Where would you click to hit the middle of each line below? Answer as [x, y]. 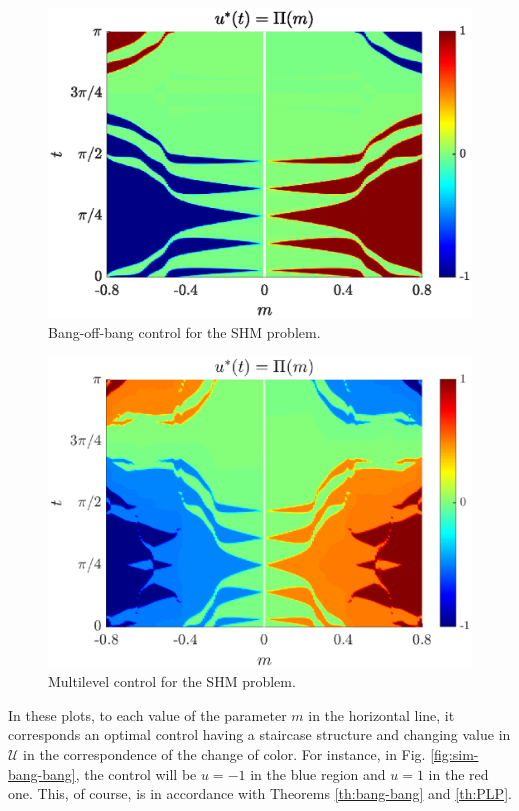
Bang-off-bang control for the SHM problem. [184, 331]
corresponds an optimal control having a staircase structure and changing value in [259, 734]
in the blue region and [318, 773]
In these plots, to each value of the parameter [147, 714]
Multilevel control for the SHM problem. [172, 681]
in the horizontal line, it [381, 714]
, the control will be [136, 773]
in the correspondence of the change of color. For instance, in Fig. [224, 754]
